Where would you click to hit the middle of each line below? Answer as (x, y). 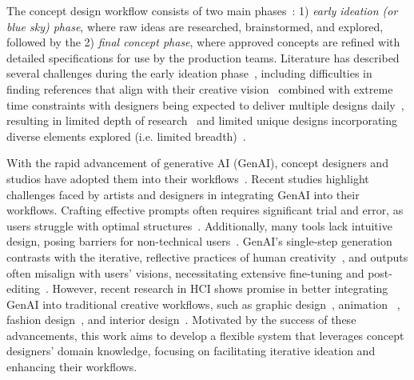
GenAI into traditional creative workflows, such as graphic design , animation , (203, 304)
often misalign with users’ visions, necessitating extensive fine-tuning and (185, 272)
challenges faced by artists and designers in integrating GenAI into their (183, 194)
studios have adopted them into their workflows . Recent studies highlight (188, 178)
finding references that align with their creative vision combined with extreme (200, 88)
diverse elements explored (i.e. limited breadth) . (126, 136)
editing (24, 288)
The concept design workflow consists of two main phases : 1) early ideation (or (202, 10)
